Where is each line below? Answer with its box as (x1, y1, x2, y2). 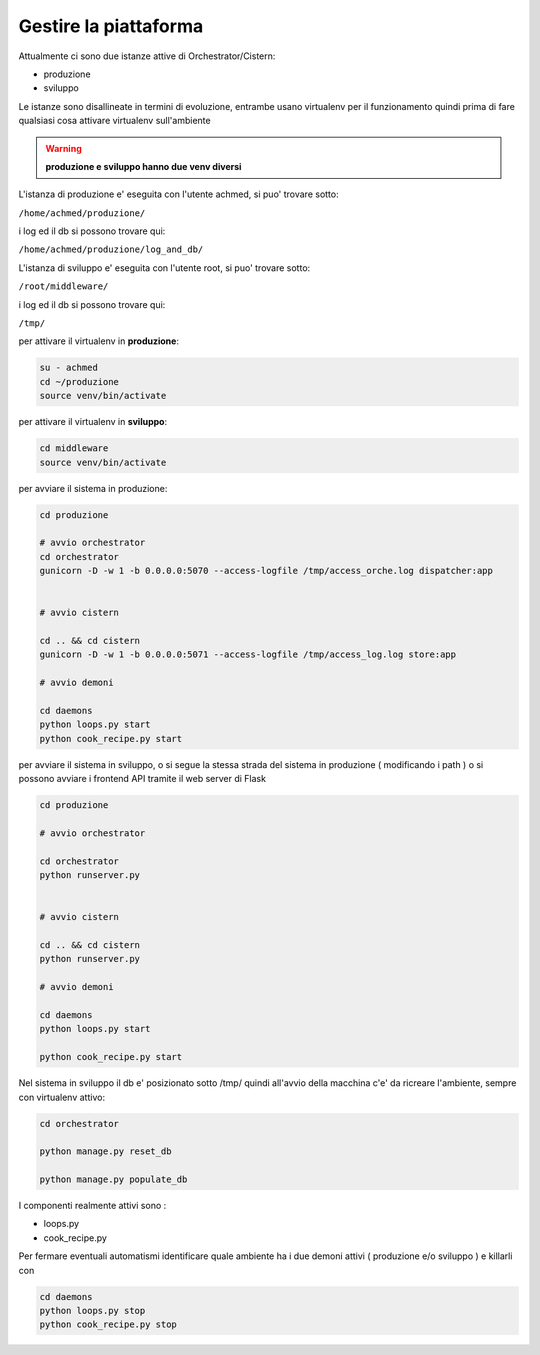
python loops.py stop (39, 1305, 146, 1316)
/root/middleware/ (18, 281, 109, 292)
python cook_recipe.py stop (39, 1319, 177, 1330)
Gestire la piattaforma (18, 15, 204, 37)
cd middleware (39, 443, 109, 454)
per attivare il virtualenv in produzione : (18, 335, 180, 347)
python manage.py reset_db (39, 1146, 172, 1157)
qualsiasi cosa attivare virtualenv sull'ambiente (18, 115, 211, 127)
